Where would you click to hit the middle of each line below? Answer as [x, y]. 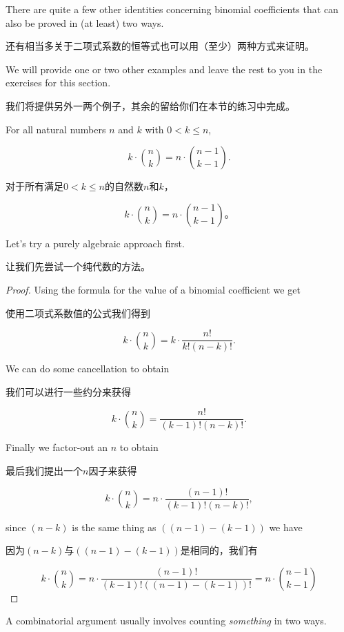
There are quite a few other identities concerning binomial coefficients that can [172, 9]
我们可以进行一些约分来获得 [68, 391]
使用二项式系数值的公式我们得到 [78, 313]
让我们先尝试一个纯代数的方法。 [78, 266]
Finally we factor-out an [57, 447]
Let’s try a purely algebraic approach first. [95, 243]
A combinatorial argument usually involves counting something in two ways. [166, 621]
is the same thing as [114, 527]
